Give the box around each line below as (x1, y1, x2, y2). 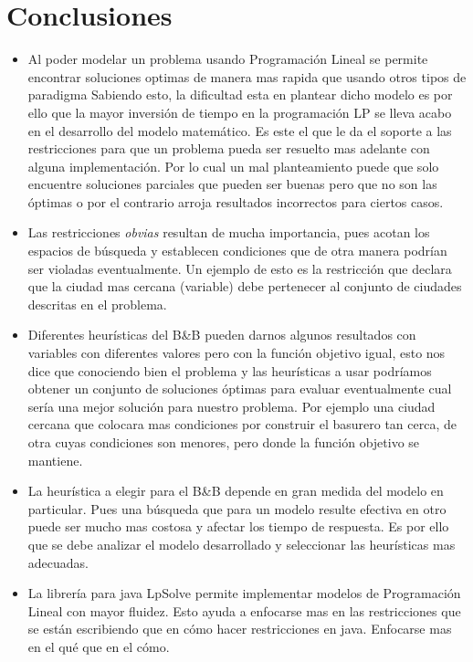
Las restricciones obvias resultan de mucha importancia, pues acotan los (27, 223, 430, 242)
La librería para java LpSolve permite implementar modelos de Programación (27, 583, 461, 603)
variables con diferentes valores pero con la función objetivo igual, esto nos (27, 343, 446, 363)
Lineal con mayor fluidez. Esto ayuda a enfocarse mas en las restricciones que (27, 601, 461, 620)
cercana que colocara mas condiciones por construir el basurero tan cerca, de (27, 415, 457, 434)
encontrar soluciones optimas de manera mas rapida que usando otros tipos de (27, 67, 467, 86)
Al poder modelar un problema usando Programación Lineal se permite (27, 49, 428, 68)
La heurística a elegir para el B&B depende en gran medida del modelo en (27, 481, 444, 500)
